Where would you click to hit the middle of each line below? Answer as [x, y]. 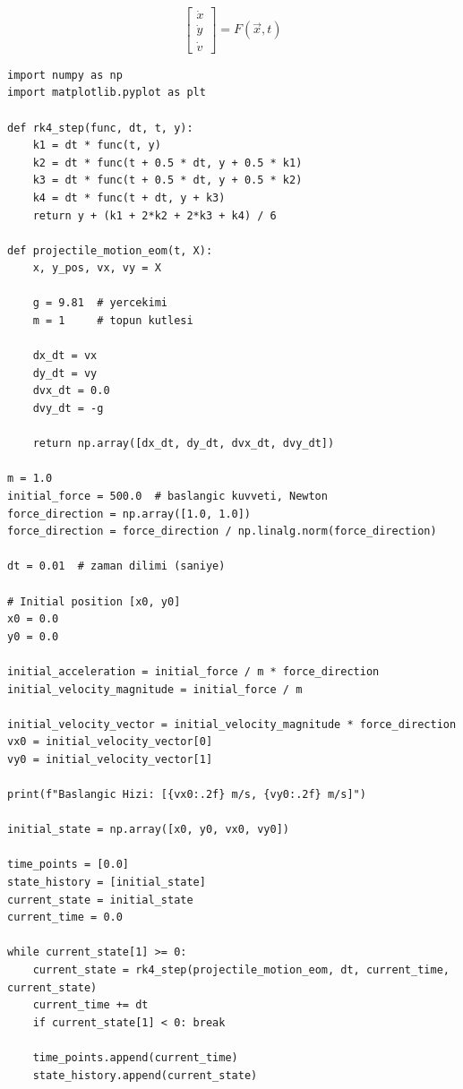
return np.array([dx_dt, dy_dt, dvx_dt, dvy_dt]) [184, 444]
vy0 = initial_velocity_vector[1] [110, 759]
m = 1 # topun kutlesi [113, 321]
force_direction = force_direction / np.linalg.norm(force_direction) [222, 532]
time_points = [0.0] [69, 865]
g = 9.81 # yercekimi [100, 303]
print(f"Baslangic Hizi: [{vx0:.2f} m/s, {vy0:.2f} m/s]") [187, 795]
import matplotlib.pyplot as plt [107, 93]
